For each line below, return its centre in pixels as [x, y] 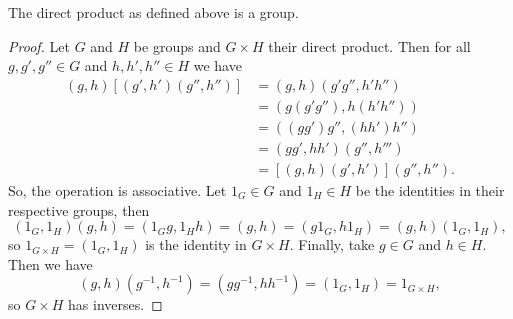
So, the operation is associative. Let [117, 189]
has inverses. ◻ [115, 304]
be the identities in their [430, 189]
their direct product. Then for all [369, 45]
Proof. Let [39, 45]
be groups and [177, 45]
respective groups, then [79, 209]
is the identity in [196, 244]
